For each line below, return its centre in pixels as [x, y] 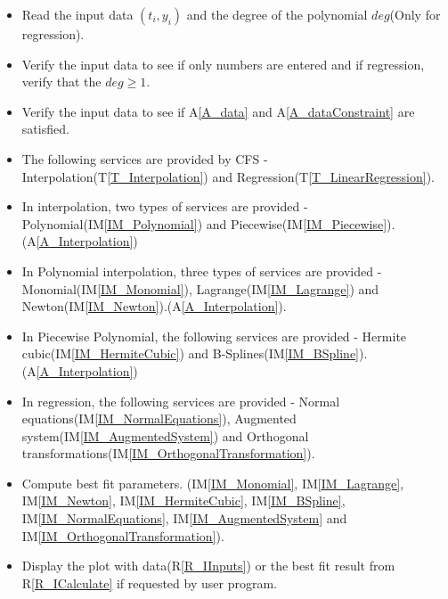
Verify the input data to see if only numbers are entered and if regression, [223, 64]
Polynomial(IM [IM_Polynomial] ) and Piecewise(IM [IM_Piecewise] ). [208, 223]
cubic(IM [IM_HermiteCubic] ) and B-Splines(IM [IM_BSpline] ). [195, 353]
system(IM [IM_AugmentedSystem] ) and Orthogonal [165, 435]
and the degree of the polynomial [277, 14]
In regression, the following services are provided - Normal [181, 401]
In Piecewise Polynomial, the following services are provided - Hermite [214, 336]
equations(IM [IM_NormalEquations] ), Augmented [159, 418]
